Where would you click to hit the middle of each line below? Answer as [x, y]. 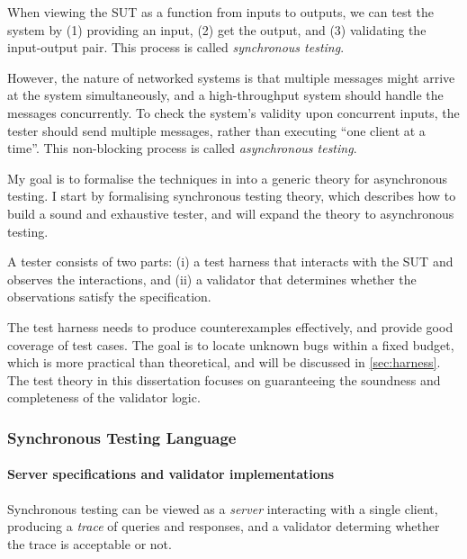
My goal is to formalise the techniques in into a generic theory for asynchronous [228, 178]
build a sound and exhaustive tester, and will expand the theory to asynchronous [231, 213]
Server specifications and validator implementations [171, 474]
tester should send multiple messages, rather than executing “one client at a [216, 130]
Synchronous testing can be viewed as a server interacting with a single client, [223, 508]
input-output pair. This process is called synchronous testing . [176, 47]
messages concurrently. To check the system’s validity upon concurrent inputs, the [233, 112]
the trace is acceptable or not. [90, 543]
